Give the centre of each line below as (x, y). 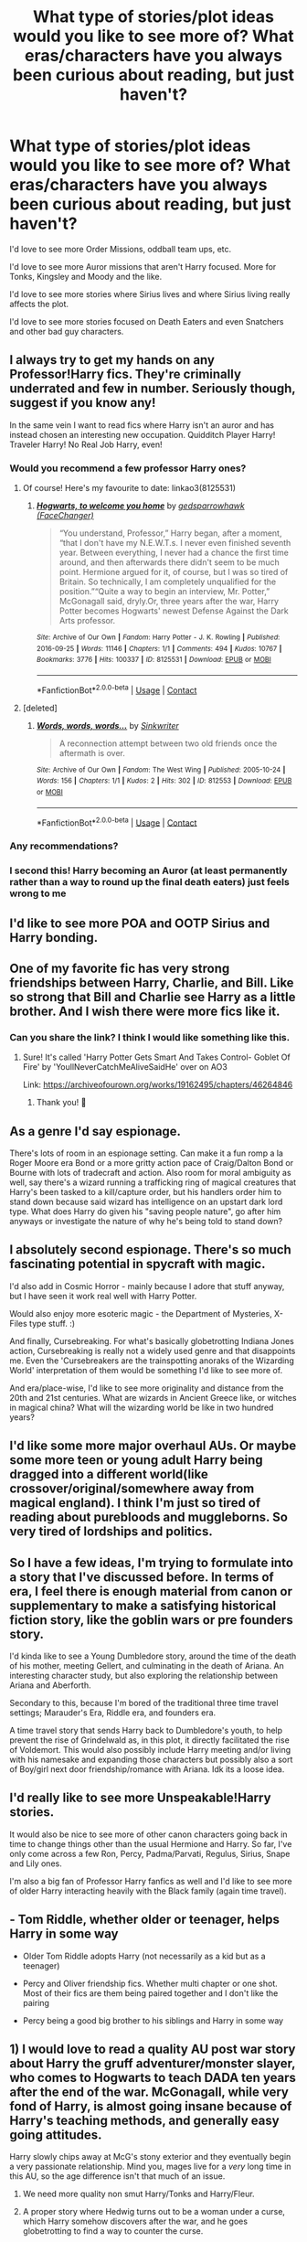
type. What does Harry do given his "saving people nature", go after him (145, 1212)
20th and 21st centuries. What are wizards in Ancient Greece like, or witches (153, 1397)
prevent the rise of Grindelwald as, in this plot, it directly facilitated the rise (149, 1740)
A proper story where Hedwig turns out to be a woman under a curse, (154, 2212)
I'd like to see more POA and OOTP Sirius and (140, 923)
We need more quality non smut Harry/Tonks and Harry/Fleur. (138, 2194)
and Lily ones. (36, 1863)
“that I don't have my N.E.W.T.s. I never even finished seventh (175, 543)
